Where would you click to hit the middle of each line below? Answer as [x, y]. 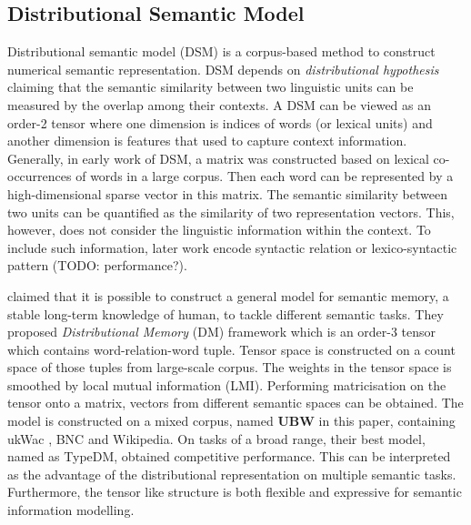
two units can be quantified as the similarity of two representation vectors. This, [231, 212]
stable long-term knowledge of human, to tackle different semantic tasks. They [225, 313]
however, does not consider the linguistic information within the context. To [219, 230]
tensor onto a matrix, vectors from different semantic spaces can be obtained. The [235, 403]
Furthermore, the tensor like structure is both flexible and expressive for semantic [235, 492]
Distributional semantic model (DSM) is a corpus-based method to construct [221, 51]
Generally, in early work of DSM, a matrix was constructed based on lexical [218, 158]
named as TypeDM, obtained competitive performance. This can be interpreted [229, 456]
